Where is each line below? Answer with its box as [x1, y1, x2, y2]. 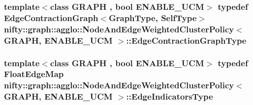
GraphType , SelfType [108, 11, 197, 24]
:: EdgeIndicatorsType [126, 90, 213, 103]
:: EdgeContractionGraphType [126, 34, 247, 46]
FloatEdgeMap [4, 68, 64, 80]
